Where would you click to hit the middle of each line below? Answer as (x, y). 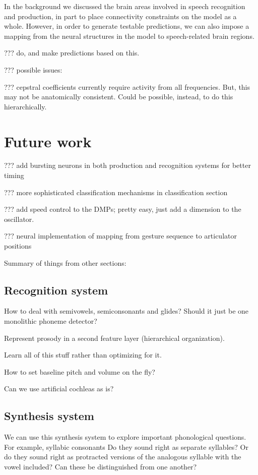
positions (18, 246)
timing (14, 175)
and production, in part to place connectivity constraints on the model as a (120, 16)
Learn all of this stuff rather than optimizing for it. (83, 355)
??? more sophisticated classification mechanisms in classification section (116, 192)
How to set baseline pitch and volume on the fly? (80, 371)
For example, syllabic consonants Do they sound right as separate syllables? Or (126, 447)
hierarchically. (25, 106)
